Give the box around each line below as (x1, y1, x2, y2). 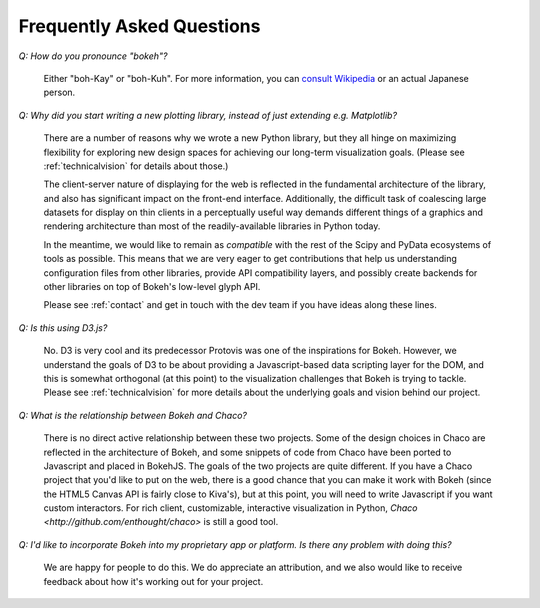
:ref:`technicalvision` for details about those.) (43, 160, 229, 172)
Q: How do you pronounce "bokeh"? (18, 50, 168, 62)
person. (43, 86, 76, 99)
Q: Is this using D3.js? (18, 321, 108, 334)
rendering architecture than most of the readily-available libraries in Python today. (43, 220, 381, 232)
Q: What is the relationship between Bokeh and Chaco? (18, 409, 248, 421)
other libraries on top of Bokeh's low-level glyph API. (43, 281, 261, 293)
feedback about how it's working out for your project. (43, 575, 264, 587)
